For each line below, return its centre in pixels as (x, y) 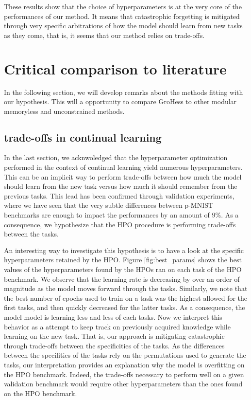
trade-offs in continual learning (83, 137)
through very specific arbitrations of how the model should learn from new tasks (123, 26)
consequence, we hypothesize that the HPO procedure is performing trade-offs (120, 224)
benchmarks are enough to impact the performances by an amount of (107, 215)
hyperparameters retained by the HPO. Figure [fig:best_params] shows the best (123, 260)
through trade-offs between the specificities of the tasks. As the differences (114, 345)
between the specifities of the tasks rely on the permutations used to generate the (125, 355)
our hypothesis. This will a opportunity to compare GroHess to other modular (120, 101)
